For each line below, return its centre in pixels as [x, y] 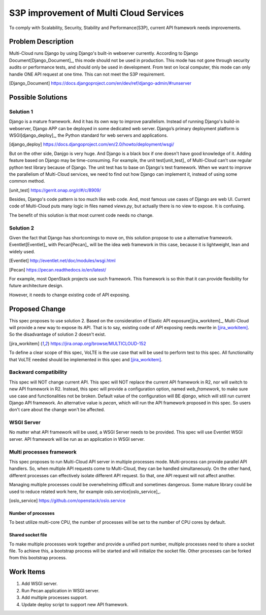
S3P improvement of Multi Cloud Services [97, 13]
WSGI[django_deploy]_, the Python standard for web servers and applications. [89, 135]
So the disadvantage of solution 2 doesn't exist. [57, 334]
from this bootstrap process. [38, 558]
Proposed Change [37, 309]
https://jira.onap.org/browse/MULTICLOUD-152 [98, 344]
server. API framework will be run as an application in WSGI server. [77, 439]
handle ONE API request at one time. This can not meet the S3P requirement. [87, 74]
